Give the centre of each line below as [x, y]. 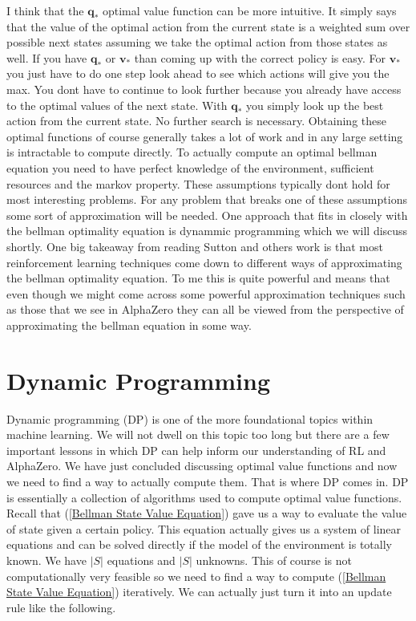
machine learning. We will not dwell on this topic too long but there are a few [198, 434]
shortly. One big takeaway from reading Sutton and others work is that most [195, 246]
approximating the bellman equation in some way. [129, 325]
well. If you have [47, 57]
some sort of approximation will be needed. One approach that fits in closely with [207, 215]
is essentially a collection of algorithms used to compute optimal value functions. [204, 497]
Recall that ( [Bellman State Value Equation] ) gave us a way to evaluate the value [207, 513]
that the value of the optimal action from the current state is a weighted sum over [208, 26]
